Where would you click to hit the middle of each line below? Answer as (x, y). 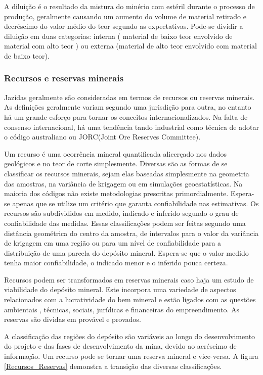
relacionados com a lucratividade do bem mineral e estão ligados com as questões (130, 299)
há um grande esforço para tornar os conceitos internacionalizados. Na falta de (126, 116)
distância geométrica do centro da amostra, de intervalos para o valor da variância (131, 233)
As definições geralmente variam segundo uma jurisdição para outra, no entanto (128, 107)
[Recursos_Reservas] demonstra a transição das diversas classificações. (113, 366)
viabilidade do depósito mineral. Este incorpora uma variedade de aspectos (120, 289)
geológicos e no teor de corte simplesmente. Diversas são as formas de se (116, 163)
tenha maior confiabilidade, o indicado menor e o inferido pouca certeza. (116, 263)
